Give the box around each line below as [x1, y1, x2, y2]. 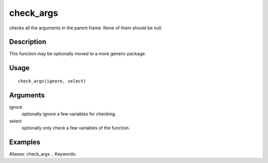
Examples [9, 138, 41, 146]
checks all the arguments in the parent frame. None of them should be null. [9, 25, 163, 31]
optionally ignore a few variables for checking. [21, 111, 117, 117]
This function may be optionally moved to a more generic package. [9, 51, 146, 57]
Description [9, 38, 47, 46]
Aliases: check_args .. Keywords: [9, 151, 76, 157]
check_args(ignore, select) [18, 78, 86, 84]
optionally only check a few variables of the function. [21, 125, 130, 131]
